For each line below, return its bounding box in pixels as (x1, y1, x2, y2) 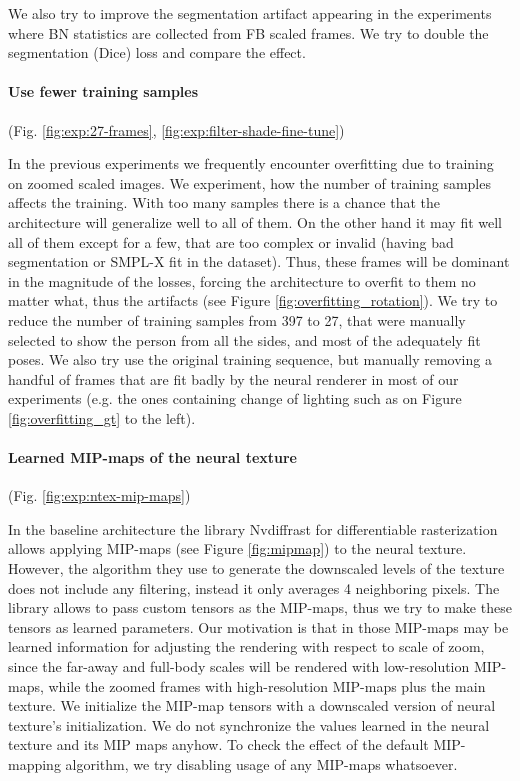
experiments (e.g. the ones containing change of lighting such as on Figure (8, 388, 462, 409)
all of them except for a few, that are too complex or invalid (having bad (8, 231, 454, 252)
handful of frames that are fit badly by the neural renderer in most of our (8, 368, 459, 389)
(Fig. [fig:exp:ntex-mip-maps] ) (8, 485, 191, 506)
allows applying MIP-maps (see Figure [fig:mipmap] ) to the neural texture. (8, 538, 467, 559)
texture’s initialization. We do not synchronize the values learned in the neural (8, 714, 490, 735)
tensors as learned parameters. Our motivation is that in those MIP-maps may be (8, 616, 509, 637)
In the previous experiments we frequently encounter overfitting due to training (8, 153, 494, 174)
